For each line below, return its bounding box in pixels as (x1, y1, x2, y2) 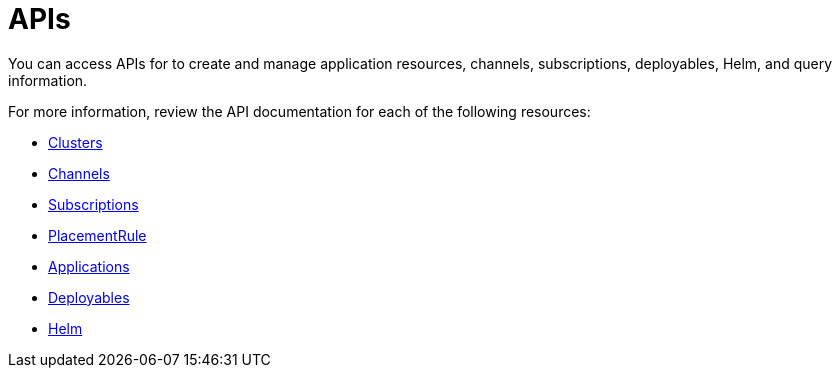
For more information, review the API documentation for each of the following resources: (8, 102, 591, 120)
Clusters (48, 133, 103, 151)
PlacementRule (48, 226, 147, 244)
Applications (48, 257, 130, 275)
